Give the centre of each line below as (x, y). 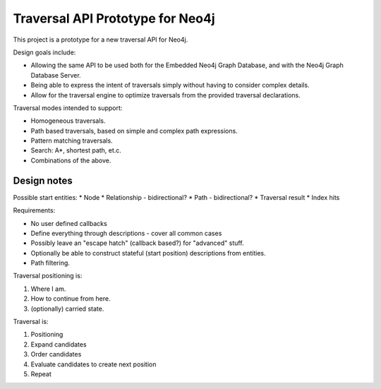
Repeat (41, 374)
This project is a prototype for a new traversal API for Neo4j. (101, 40)
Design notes (43, 180)
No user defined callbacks (69, 223)
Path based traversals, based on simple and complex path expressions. (134, 131)
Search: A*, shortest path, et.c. (76, 150)
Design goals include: (44, 52)
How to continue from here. (71, 299)
